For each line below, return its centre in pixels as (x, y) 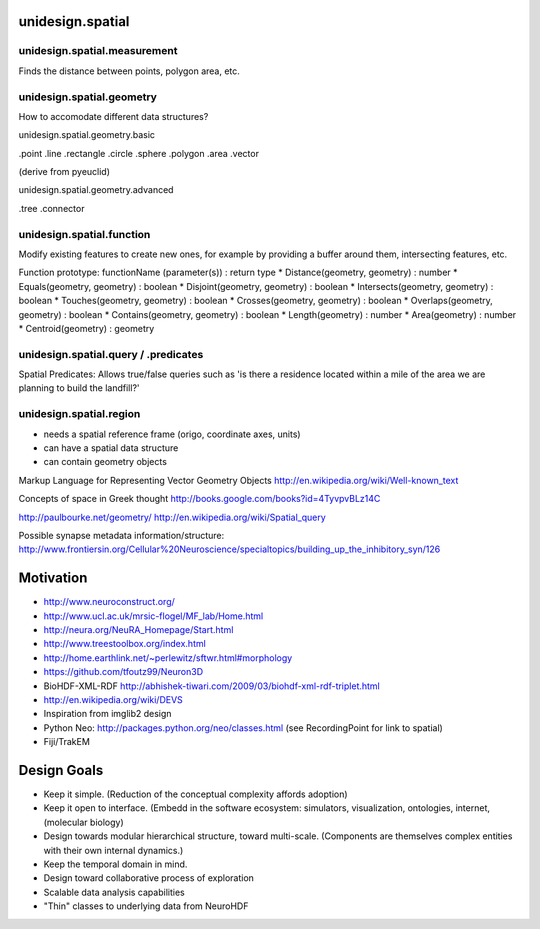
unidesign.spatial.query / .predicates (111, 354)
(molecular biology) (83, 822)
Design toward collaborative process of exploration (149, 878)
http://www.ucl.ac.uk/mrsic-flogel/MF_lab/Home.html (153, 616)
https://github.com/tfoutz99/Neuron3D (123, 672)
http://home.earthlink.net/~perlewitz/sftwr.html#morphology (168, 657)
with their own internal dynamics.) (113, 850)
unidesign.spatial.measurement (98, 51)
